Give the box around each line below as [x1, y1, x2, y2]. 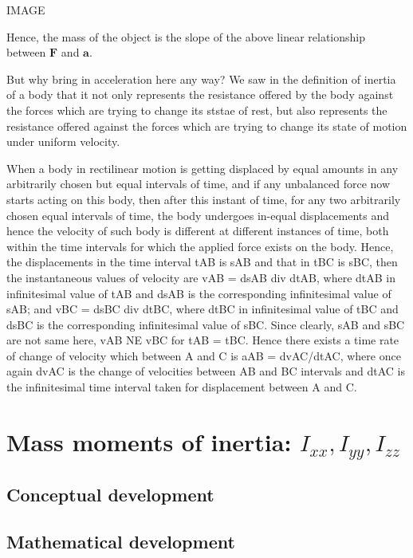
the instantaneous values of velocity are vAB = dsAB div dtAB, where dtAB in [6, 269, 396, 285]
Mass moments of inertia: [6, 425, 292, 458]
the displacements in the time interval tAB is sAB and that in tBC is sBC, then [6, 253, 398, 270]
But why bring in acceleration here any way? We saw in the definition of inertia [6, 70, 396, 87]
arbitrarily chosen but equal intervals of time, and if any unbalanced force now [6, 175, 391, 192]
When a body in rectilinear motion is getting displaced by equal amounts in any [6, 159, 399, 176]
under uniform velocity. [6, 133, 120, 150]
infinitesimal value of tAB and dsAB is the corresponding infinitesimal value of [6, 285, 391, 301]
